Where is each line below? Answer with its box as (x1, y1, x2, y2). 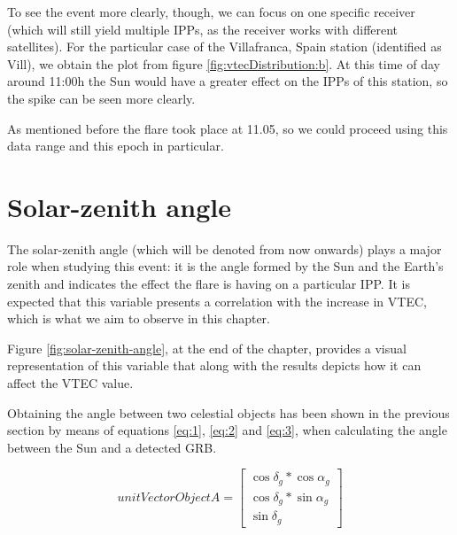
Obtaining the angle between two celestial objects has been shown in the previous (7, 403, 450, 422)
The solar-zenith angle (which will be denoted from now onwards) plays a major (7, 239, 442, 258)
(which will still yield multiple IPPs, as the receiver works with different (7, 19, 399, 38)
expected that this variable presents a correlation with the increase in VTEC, (7, 291, 427, 310)
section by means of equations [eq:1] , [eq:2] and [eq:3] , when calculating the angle (7, 421, 447, 439)
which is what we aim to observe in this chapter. (7, 309, 270, 328)
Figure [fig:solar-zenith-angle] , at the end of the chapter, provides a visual (7, 338, 407, 357)
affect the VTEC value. (7, 374, 134, 392)
